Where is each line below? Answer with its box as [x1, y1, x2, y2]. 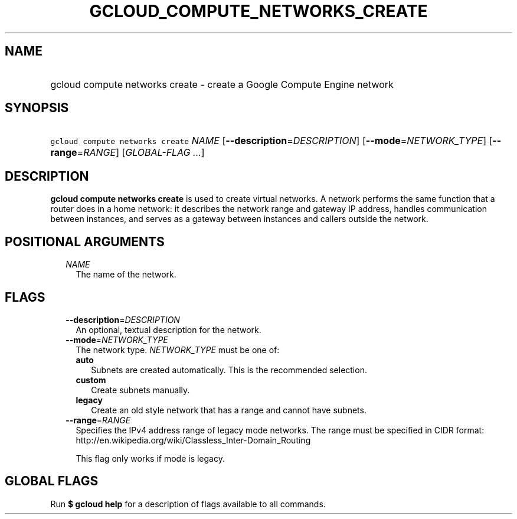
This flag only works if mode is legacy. [76, 453, 225, 463]
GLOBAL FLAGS [5, 474, 99, 489]
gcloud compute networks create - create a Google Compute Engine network [50, 78, 394, 90]
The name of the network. [76, 269, 176, 280]
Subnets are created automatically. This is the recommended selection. [91, 364, 367, 375]
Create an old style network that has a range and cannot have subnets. [91, 404, 367, 415]
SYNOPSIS [5, 100, 69, 116]
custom [76, 374, 106, 385]
